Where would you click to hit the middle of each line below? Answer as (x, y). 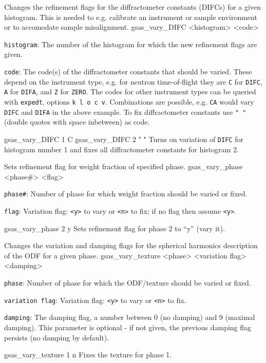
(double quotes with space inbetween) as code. (77, 122)
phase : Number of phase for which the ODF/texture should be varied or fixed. (128, 283)
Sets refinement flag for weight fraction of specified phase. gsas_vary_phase (123, 166)
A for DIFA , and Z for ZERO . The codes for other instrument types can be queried (130, 92)
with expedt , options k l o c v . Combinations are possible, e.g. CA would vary (129, 102)
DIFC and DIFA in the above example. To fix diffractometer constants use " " (125, 112)
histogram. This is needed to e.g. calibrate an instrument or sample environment (131, 17)
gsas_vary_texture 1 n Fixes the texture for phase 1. (88, 355)
